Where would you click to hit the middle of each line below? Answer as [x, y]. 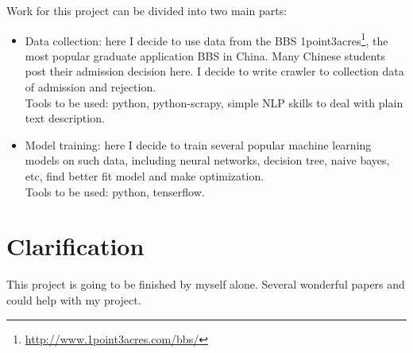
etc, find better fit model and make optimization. [145, 176]
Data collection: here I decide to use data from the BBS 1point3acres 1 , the [206, 39]
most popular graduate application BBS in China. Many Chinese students [205, 55]
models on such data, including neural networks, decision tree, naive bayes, [207, 160]
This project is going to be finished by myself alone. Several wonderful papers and [206, 284]
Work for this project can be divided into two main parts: [147, 10]
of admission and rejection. [91, 87]
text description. [65, 118]
